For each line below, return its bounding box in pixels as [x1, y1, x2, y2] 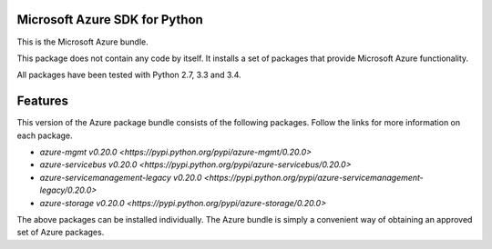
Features [16, 94, 68, 109]
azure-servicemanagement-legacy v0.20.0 [39, 172, 202, 183]
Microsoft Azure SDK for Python [16, 12, 204, 27]
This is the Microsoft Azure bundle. [16, 36, 149, 47]
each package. [16, 130, 73, 141]
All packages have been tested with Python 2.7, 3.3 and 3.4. [16, 69, 241, 81]
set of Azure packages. [16, 227, 105, 238]
